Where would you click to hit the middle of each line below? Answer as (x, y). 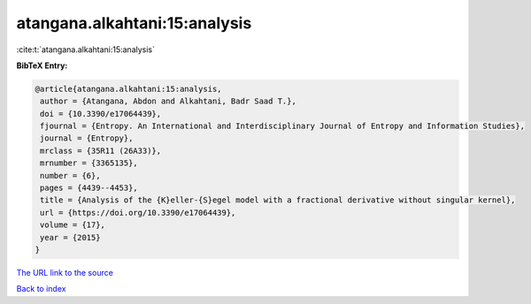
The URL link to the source (65, 272)
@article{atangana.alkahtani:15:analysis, (128, 89)
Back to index (41, 289)
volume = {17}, (73, 225)
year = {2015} (70, 237)
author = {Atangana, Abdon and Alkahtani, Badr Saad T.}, (168, 101)
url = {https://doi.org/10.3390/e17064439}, (138, 213)
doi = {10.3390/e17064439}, (101, 114)
